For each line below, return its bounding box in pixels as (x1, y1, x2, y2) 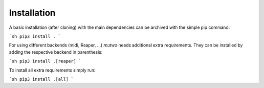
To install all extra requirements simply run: (9, 67, 96, 73)
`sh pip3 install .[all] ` (9, 76, 74, 82)
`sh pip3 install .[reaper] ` (9, 59, 82, 64)
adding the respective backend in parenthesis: (9, 49, 103, 55)
